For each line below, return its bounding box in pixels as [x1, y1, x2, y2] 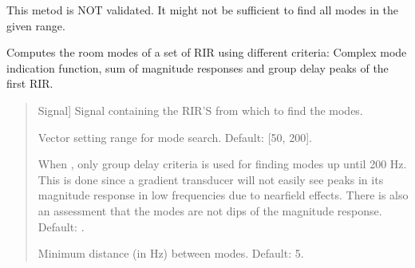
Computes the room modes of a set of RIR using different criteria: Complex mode [6, 44, 407, 61]
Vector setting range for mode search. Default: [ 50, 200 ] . [38, 128, 312, 145]
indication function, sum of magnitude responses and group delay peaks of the [6, 59, 389, 76]
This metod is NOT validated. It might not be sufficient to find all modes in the [6, 2, 399, 18]
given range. [6, 17, 65, 33]
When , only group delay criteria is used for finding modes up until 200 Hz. [38, 156, 407, 172]
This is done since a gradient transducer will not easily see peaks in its [38, 171, 384, 187]
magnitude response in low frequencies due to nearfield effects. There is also [38, 187, 409, 203]
